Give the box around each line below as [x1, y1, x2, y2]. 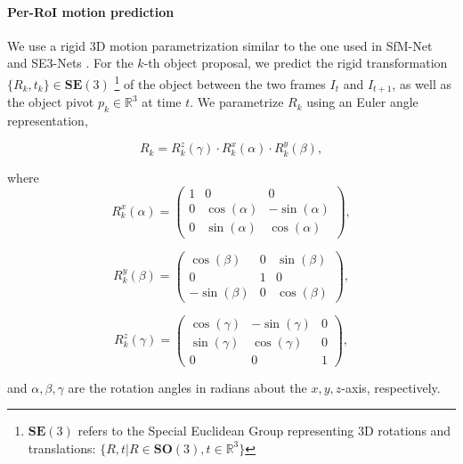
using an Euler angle [306, 93, 418, 111]
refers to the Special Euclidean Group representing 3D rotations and [77, 421, 451, 440]
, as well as [392, 74, 451, 93]
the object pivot [7, 93, 94, 111]
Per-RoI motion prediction [7, 2, 175, 20]
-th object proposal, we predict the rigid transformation [143, 53, 448, 72]
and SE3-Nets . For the [7, 53, 134, 72]
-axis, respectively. [341, 378, 441, 396]
